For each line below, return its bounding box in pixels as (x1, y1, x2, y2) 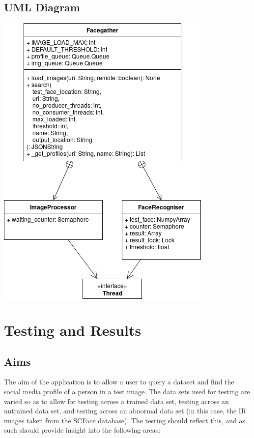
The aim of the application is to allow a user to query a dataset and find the (4, 377, 234, 387)
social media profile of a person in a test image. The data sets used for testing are (4, 386, 250, 396)
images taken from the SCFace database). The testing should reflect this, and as (4, 415, 246, 425)
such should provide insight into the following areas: (4, 425, 161, 435)
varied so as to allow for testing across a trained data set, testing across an (4, 396, 229, 406)
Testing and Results (4, 320, 141, 340)
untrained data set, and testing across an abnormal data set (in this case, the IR (4, 406, 247, 416)
